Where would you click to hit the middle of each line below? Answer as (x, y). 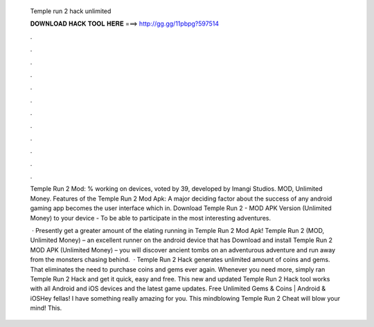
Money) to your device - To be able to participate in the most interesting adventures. (151, 218)
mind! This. (46, 308)
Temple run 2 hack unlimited (71, 11)
